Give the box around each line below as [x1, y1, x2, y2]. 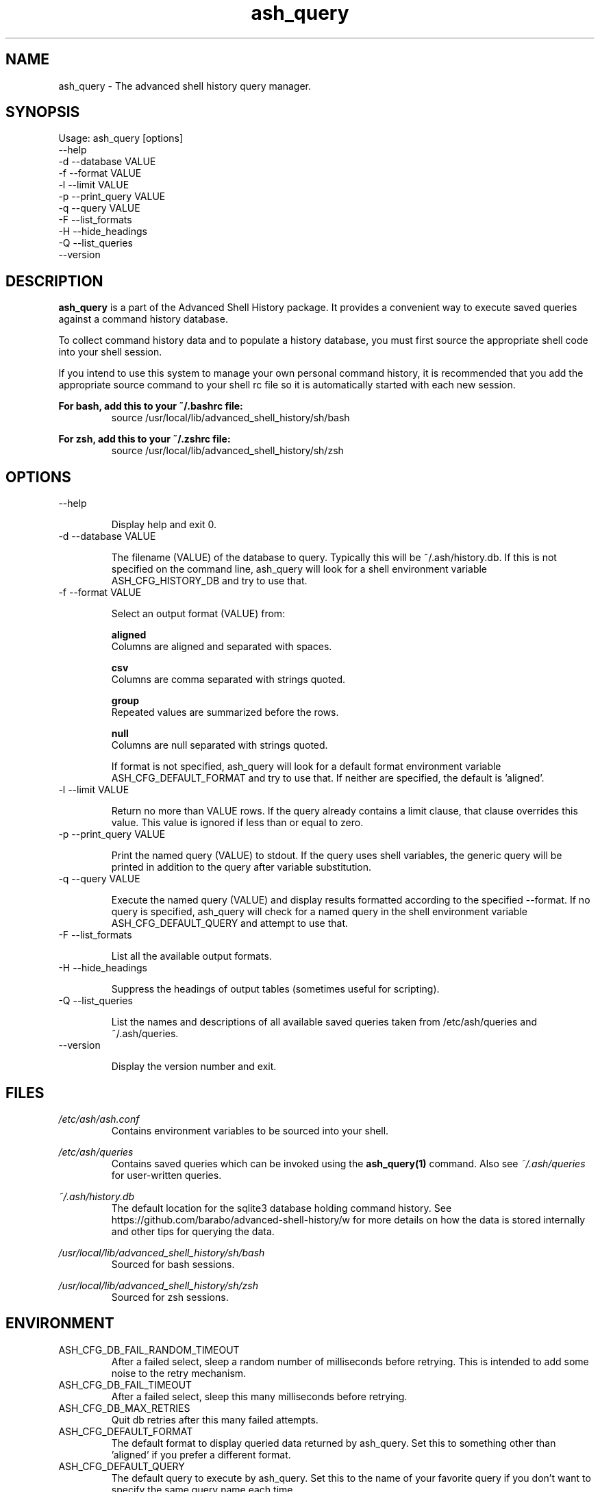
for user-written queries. [111, 1169, 222, 1181]
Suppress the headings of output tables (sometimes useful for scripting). [111, 983, 440, 995]
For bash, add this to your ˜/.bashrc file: [58, 400, 243, 412]
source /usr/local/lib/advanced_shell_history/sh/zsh [111, 445, 344, 457]
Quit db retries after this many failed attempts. [111, 1413, 318, 1426]
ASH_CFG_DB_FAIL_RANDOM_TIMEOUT [58, 1343, 240, 1356]
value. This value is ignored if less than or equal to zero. [111, 817, 364, 829]
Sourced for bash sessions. [111, 1258, 235, 1270]
